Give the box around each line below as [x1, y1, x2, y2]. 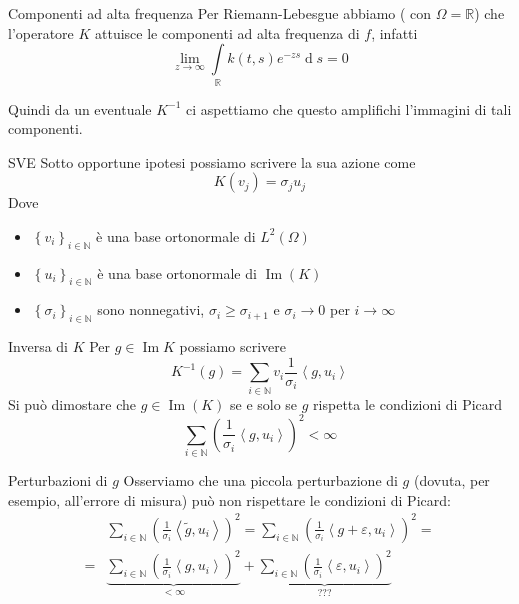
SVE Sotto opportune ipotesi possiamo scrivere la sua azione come [8, 151, 416, 172]
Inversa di [8, 336, 69, 357]
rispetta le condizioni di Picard [313, 393, 503, 414]
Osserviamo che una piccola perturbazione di [123, 470, 398, 491]
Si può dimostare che [8, 393, 137, 414]
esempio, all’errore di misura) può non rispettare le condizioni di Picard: [8, 489, 451, 510]
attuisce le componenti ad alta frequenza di [95, 22, 360, 43]
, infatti [371, 22, 418, 43]
